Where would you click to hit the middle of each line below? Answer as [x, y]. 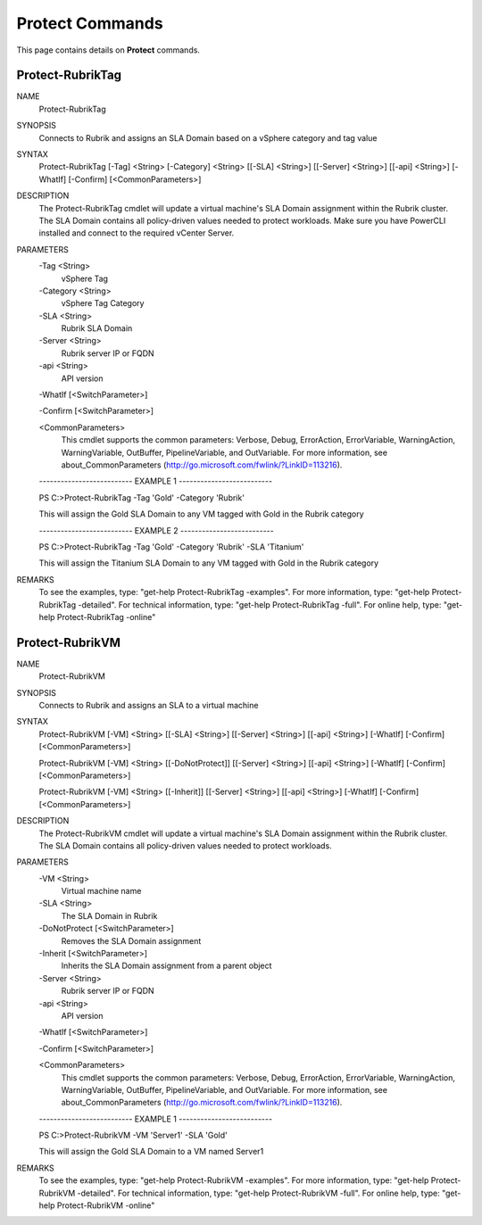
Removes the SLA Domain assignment [131, 940]
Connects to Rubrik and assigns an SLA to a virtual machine [149, 705]
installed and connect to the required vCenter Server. [137, 233]
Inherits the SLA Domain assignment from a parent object [166, 966]
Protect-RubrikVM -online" [106, 1205]
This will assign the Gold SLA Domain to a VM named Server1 [151, 1152]
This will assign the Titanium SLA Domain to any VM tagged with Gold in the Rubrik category [209, 563]
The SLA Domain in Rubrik [109, 915]
